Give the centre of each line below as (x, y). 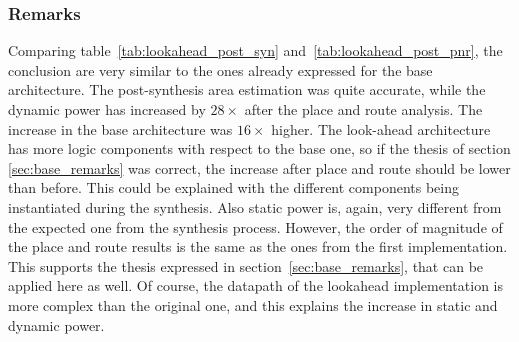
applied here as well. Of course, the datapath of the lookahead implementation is (255, 285)
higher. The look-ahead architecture (381, 128)
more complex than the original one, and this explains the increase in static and (253, 304)
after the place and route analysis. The (363, 109)
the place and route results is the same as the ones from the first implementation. (258, 246)
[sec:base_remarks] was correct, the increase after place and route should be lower (259, 167)
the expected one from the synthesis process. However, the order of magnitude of (255, 226)
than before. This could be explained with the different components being (233, 187)
